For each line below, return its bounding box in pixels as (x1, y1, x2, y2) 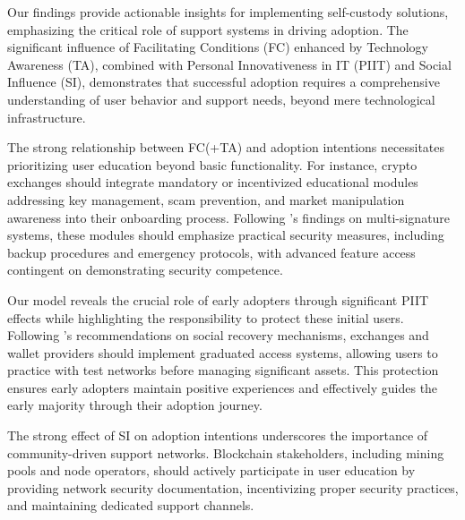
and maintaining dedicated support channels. (7, 496, 254, 515)
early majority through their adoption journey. (7, 396, 263, 414)
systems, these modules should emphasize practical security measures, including (7, 226, 444, 244)
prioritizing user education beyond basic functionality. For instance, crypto (7, 155, 418, 174)
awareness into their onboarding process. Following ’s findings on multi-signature (7, 208, 451, 226)
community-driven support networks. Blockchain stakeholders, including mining (7, 443, 444, 462)
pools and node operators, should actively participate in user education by (7, 461, 416, 480)
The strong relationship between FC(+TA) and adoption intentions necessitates (7, 138, 445, 157)
